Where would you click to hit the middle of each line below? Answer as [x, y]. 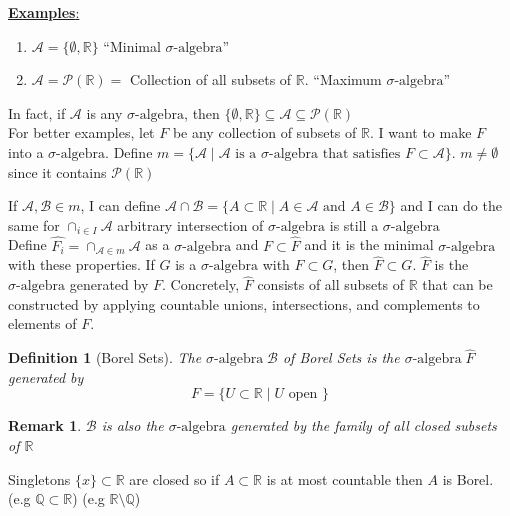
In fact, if [37, 112]
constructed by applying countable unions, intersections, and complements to [244, 303]
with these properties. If [81, 264]
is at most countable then [344, 478]
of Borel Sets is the [341, 357]
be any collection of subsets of [264, 132]
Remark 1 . [45, 425]
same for [34, 224]
